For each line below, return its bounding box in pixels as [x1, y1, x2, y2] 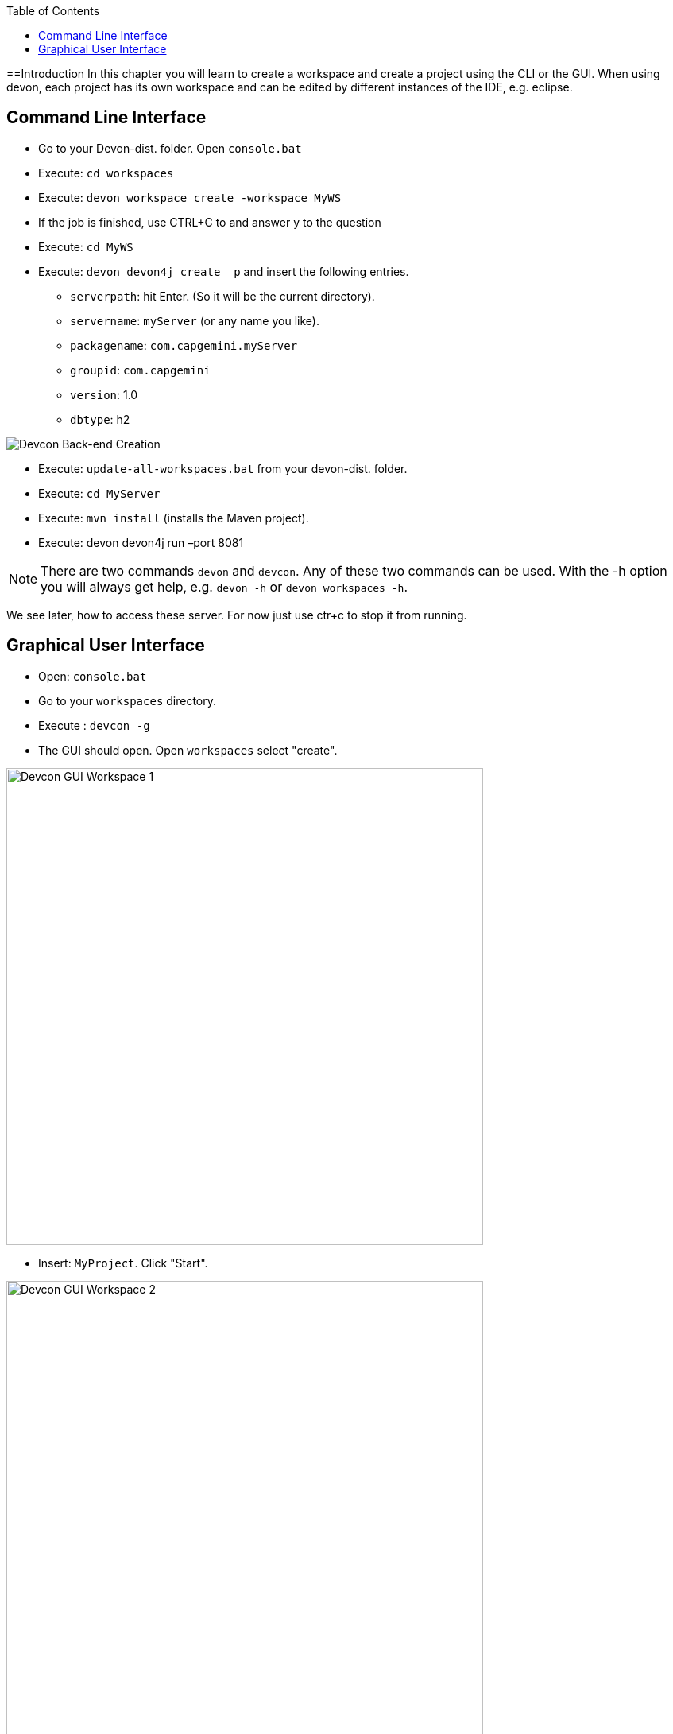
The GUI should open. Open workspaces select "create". [38, 743, 338, 757]
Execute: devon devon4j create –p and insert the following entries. [38, 264, 409, 278]
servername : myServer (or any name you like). [70, 313, 319, 328]
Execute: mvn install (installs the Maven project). [38, 510, 309, 525]
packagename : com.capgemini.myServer [70, 338, 298, 352]
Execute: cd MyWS [38, 239, 133, 254]
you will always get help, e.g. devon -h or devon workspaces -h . [41, 578, 408, 595]
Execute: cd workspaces [38, 165, 174, 180]
